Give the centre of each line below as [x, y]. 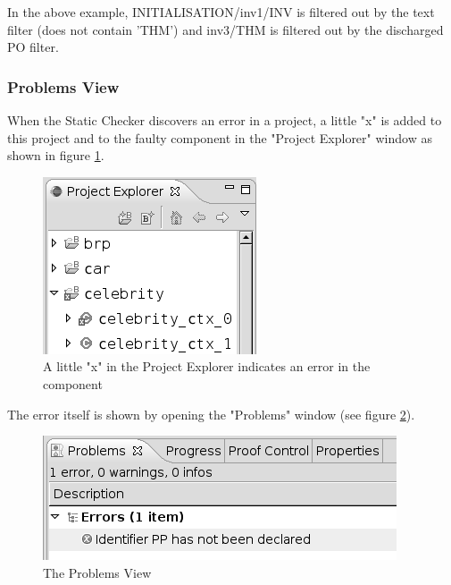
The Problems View [97, 572]
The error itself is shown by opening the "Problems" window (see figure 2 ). [211, 414]
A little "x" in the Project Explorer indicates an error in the [207, 366]
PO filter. [33, 47]
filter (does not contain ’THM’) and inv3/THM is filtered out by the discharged [225, 29]
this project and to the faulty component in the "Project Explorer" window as [220, 137]
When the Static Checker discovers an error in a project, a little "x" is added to [225, 120]
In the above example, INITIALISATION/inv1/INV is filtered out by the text [221, 12]
